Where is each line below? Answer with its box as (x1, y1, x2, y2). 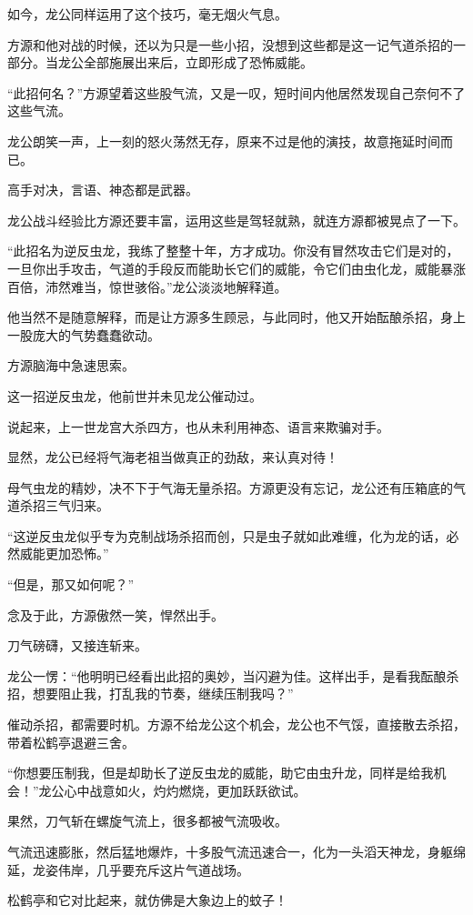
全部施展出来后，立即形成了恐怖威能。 (83, 53, 313, 72)
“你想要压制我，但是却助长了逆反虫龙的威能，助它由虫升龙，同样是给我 (7, 763, 434, 782)
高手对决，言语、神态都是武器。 (7, 180, 198, 199)
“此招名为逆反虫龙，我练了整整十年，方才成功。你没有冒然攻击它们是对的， (7, 241, 459, 260)
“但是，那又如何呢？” (7, 575, 135, 594)
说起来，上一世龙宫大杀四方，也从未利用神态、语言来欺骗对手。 (7, 417, 389, 436)
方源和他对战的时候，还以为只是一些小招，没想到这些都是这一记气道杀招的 (7, 35, 453, 54)
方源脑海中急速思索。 (7, 356, 135, 375)
